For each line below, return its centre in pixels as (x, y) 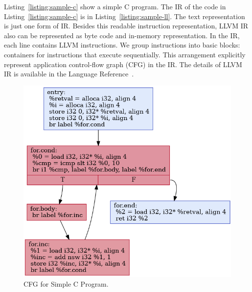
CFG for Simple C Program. (66, 283)
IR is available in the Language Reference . (69, 74)
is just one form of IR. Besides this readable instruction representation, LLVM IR (126, 26)
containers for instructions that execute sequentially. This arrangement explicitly (125, 54)
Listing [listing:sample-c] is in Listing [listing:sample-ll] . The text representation (125, 16)
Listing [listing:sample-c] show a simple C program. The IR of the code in (115, 6)
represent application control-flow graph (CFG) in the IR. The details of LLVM (123, 64)
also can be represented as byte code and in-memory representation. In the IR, (122, 35)
